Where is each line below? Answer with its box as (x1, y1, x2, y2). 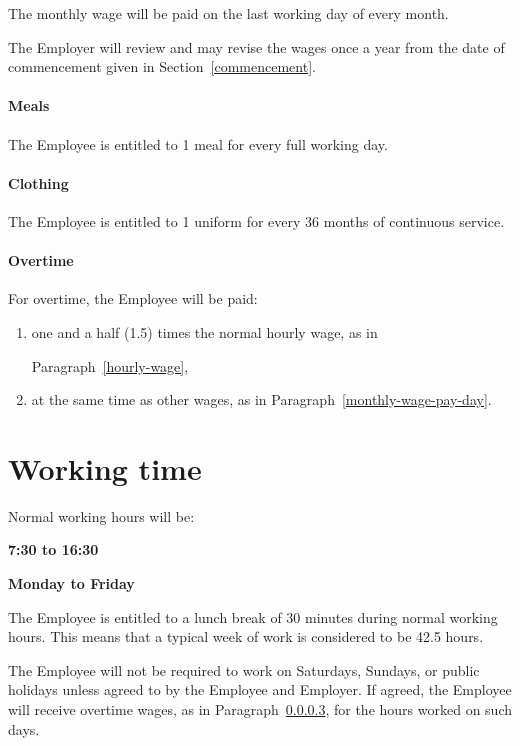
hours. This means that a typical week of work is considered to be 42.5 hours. (8, 626, 484, 647)
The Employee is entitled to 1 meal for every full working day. (8, 133, 388, 154)
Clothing (8, 172, 69, 193)
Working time (8, 447, 202, 488)
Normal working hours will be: (8, 505, 195, 526)
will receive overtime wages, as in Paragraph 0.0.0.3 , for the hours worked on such (8, 699, 512, 720)
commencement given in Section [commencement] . (8, 56, 316, 77)
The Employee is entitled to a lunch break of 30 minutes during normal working (8, 606, 498, 627)
